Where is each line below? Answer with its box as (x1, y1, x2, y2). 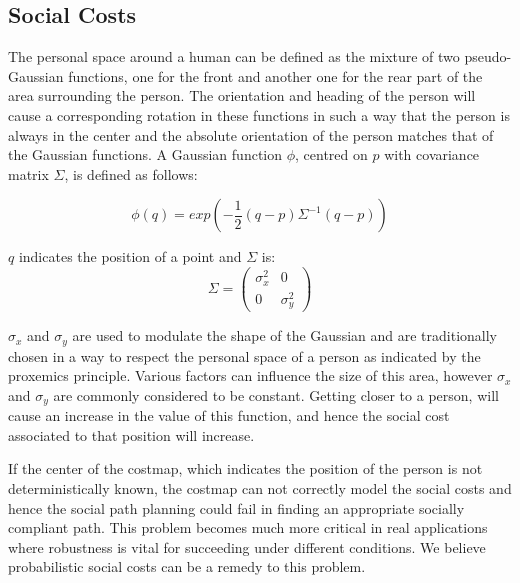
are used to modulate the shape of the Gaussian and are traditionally (72, 325, 497, 346)
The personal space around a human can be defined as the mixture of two (8, 46, 460, 67)
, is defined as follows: (64, 163, 198, 184)
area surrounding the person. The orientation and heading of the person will (8, 85, 476, 106)
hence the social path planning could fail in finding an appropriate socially (8, 497, 465, 518)
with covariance (384, 144, 480, 165)
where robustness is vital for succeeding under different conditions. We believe (8, 536, 486, 557)
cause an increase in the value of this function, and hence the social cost (8, 405, 450, 426)
